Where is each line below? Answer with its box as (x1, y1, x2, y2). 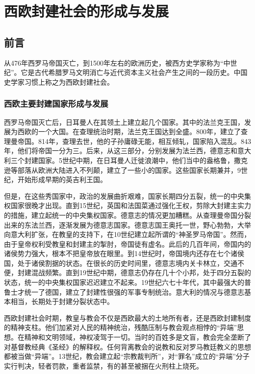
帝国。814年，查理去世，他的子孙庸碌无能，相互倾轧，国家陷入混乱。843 (17, 136, 251, 146)
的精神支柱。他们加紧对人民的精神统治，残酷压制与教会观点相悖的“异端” (4, 322, 237, 332)
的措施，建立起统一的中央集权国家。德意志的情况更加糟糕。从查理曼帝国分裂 (4, 210, 251, 220)
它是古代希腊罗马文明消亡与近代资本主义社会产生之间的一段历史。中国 (21, 67, 248, 77)
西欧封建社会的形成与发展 (4, 1, 169, 21)
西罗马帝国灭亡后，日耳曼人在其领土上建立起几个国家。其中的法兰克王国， (4, 117, 244, 127)
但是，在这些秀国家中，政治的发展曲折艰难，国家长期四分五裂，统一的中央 (4, 190, 244, 201)
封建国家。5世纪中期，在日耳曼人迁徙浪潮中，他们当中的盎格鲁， (24, 155, 234, 165)
